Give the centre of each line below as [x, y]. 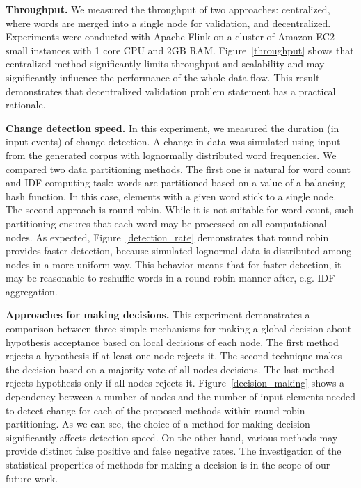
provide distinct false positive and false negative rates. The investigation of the [174, 451]
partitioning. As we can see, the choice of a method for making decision [158, 424]
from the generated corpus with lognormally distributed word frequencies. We [171, 155]
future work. [32, 478]
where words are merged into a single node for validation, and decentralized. [168, 23]
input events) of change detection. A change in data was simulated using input [173, 141]
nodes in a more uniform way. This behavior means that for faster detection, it [174, 264]
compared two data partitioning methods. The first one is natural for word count [178, 169]
